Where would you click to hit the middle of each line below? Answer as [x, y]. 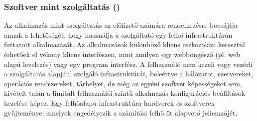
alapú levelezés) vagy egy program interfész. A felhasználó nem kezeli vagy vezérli [128, 64]
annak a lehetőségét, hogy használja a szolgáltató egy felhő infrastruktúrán [118, 34]
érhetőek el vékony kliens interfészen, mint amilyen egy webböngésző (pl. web [122, 54]
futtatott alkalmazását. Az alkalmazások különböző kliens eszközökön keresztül [125, 44]
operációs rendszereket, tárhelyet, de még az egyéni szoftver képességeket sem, [123, 83]
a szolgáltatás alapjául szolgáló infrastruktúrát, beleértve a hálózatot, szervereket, [129, 74]
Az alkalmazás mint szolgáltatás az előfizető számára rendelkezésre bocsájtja [121, 25]
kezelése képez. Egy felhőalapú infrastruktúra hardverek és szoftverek [110, 102]
